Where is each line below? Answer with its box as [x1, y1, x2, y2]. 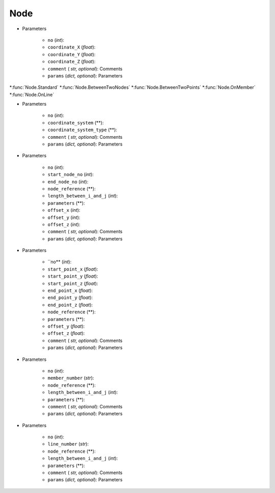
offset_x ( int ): [47, 207, 80, 213]
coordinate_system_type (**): [47, 127, 117, 133]
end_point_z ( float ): [47, 302, 93, 308]
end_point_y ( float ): [47, 294, 93, 301]
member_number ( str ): [47, 375, 94, 381]
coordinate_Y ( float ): [47, 51, 96, 57]
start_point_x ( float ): [47, 266, 98, 272]
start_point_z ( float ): [47, 280, 98, 286]
